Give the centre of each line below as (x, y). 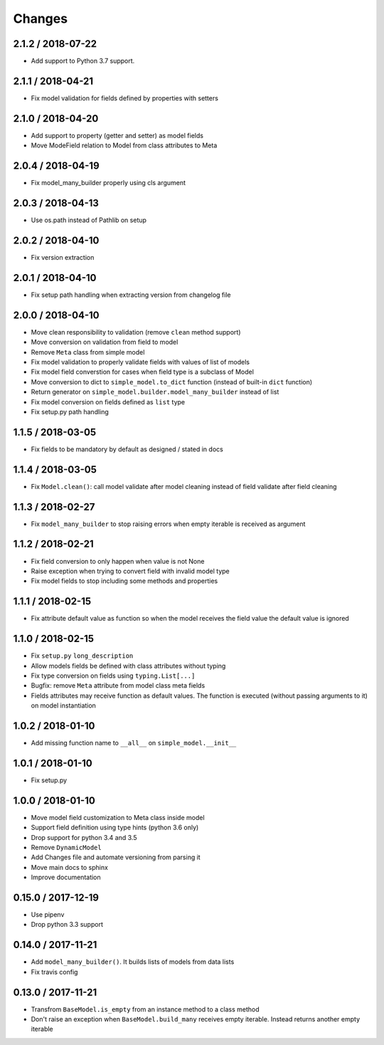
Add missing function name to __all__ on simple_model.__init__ (134, 743)
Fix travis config (54, 972)
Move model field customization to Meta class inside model (118, 817)
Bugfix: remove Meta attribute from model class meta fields (118, 686)
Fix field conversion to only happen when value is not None (118, 561)
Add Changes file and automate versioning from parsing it (116, 857)
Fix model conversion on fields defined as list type (108, 401)
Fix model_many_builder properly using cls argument (108, 183)
